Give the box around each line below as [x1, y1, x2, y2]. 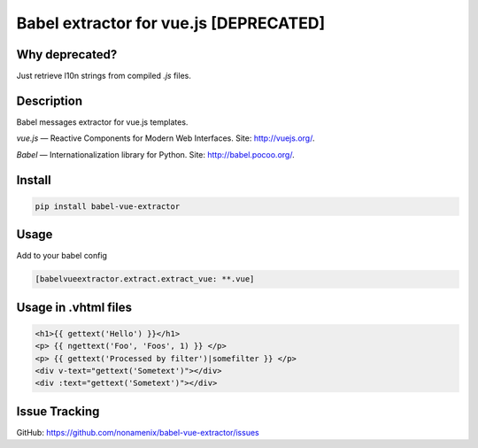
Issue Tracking [16, 404, 100, 419]
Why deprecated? [16, 47, 118, 62]
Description [16, 93, 83, 108]
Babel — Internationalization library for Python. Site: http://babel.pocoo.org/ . [16, 149, 296, 159]
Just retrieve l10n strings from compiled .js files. [16, 71, 192, 81]
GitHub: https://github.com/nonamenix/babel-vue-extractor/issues [16, 427, 260, 437]
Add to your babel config [16, 251, 108, 261]
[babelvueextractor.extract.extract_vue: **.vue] [35, 274, 255, 284]
